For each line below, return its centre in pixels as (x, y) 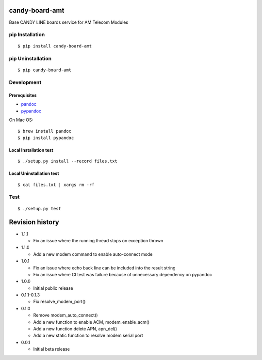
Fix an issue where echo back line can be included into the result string (104, 268)
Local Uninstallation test (34, 173)
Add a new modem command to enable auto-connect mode (93, 254)
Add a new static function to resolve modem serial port (88, 336)
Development (25, 82)
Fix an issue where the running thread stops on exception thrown (98, 240)
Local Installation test (31, 150)
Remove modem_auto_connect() (65, 315)
